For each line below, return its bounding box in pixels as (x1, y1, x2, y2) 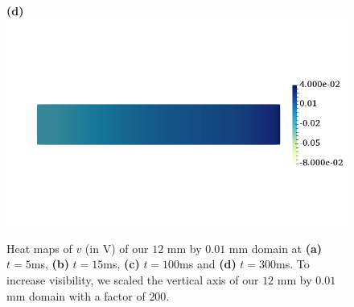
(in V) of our (84, 239, 149, 256)
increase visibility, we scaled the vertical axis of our (6, 272, 259, 288)
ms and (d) (179, 255, 237, 272)
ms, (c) (103, 255, 140, 272)
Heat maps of (6, 239, 72, 256)
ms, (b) (31, 255, 69, 272)
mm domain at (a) (228, 239, 323, 256)
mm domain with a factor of (6, 287, 146, 304)
